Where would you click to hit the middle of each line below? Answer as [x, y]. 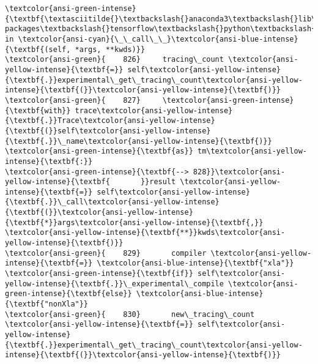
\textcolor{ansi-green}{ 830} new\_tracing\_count [130, 314]
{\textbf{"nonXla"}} [47, 304]
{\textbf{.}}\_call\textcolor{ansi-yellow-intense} [112, 202]
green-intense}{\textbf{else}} [68, 294]
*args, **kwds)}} [110, 49]
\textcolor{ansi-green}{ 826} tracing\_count [114, 60]
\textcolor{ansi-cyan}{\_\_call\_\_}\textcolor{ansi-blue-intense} [158, 39]
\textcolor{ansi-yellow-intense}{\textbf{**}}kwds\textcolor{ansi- [145, 233]
